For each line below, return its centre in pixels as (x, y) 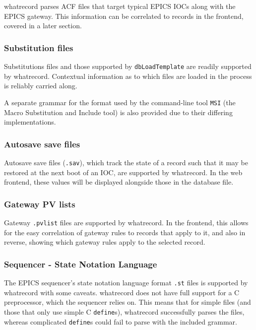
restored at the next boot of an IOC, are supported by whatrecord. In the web (123, 172)
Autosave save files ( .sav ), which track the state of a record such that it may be (126, 162)
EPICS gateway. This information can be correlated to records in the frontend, (124, 16)
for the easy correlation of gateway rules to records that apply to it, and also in (125, 232)
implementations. (30, 122)
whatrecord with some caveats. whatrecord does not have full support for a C (122, 292)
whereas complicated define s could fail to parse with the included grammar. (121, 321)
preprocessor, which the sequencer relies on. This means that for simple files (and (128, 302)
